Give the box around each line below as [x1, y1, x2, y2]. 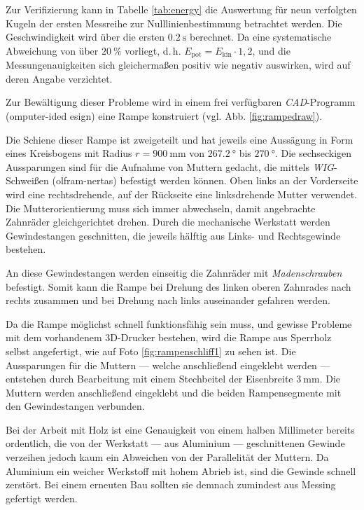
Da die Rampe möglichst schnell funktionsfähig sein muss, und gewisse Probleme [6, 316, 352, 331]
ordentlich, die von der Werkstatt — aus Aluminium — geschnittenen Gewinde [6, 436, 345, 450]
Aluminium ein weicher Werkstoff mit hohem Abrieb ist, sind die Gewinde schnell [6, 463, 356, 478]
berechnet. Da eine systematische [189, 29, 332, 44]
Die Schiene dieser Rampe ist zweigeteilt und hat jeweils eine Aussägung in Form [6, 132, 353, 146]
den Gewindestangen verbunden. [6, 399, 145, 413]
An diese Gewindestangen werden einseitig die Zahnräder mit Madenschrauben [6, 265, 342, 280]
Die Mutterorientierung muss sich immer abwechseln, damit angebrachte [6, 200, 316, 215]
